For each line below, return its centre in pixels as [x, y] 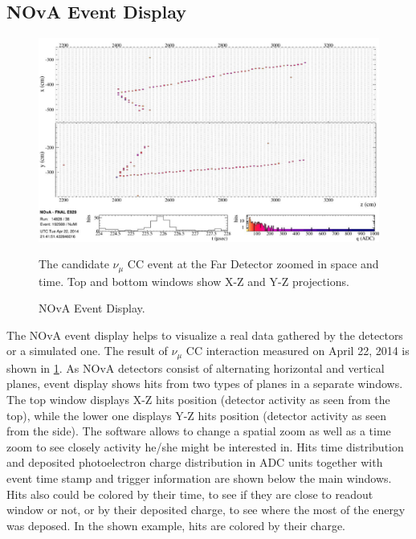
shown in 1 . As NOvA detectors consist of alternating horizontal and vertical [196, 367]
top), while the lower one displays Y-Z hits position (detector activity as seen [197, 415]
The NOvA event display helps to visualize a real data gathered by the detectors [205, 335]
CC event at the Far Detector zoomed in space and [253, 264]
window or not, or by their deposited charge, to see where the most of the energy [206, 510]
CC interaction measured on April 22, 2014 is [298, 351]
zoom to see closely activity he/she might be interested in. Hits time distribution [205, 446]
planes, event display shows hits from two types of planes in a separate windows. [205, 384]
